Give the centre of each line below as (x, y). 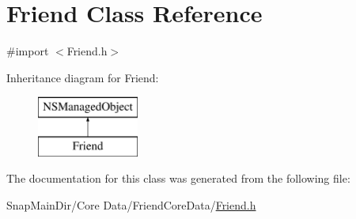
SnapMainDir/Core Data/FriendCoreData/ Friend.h (131, 205)
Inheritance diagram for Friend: (83, 77)
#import (28, 51)
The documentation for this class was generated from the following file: (178, 178)
